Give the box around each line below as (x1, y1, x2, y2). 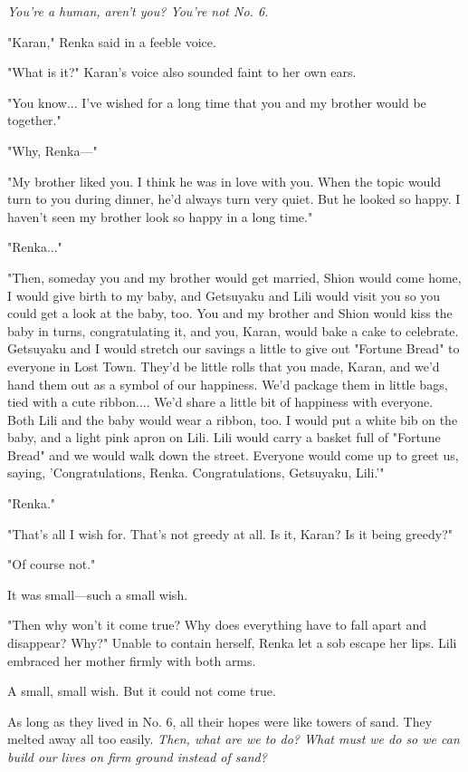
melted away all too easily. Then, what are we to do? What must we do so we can (7, 729, 460, 748)
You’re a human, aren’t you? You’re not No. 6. (7, 2, 269, 20)
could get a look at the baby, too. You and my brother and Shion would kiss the (7, 304, 453, 323)
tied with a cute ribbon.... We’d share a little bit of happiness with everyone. (7, 392, 434, 411)
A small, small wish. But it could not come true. (7, 681, 276, 700)
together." (7, 111, 62, 130)
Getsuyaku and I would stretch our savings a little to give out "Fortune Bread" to (7, 339, 460, 358)
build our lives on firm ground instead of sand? (7, 748, 267, 766)
